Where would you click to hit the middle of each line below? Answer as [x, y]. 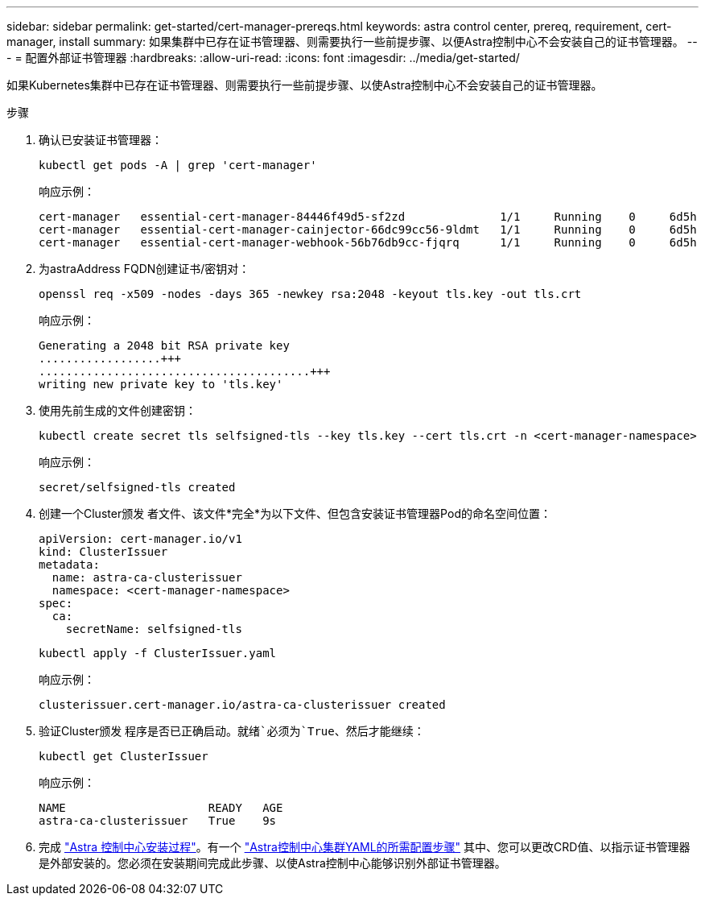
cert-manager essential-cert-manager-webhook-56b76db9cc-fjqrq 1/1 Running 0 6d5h [368, 242]
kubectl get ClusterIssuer [124, 756]
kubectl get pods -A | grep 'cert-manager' [178, 165]
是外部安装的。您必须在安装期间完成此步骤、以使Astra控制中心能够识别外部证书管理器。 [272, 863]
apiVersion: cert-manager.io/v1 [140, 539]
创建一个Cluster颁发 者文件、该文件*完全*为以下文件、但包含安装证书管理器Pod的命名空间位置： [295, 513]
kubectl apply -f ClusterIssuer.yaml [158, 653]
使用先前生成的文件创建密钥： [117, 410]
